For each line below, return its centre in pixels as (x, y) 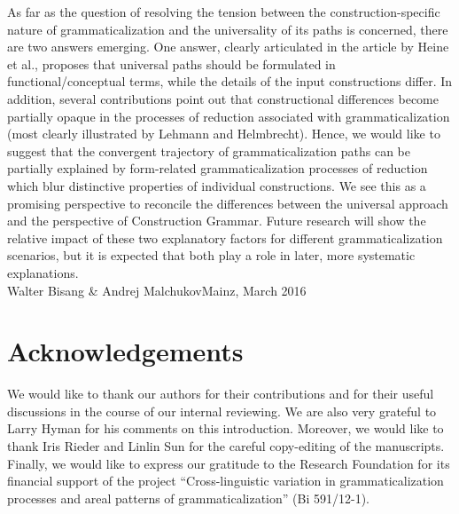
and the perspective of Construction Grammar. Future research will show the (217, 221)
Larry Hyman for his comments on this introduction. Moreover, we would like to (226, 428)
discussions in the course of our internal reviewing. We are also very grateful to (222, 411)
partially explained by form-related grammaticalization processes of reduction (218, 168)
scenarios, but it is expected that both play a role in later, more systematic (211, 255)
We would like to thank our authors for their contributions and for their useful (221, 394)
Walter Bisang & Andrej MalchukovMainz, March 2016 (157, 290)
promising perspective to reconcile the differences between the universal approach (228, 203)
